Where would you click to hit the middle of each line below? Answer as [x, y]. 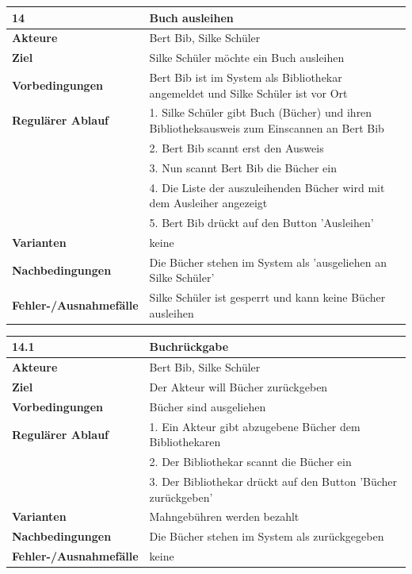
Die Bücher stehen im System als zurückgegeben [267, 536]
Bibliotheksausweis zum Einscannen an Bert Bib [267, 128]
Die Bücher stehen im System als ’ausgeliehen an [268, 262]
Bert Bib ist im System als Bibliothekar [246, 77]
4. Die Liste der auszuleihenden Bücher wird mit [267, 187]
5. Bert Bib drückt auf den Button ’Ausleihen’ [261, 223]
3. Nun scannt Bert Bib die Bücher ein [243, 167]
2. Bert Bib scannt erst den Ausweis [237, 147]
